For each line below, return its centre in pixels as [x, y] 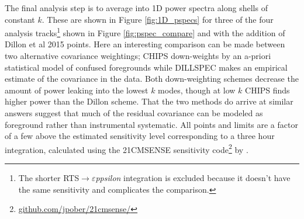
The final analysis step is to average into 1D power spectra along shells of [136, 8]
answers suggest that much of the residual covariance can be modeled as [134, 113]
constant [20, 19]
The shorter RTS [49, 178]
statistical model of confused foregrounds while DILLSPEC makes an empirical [146, 67]
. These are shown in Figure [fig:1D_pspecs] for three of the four [158, 19]
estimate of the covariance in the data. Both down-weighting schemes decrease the [152, 79]
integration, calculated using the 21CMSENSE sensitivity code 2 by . [127, 148]
